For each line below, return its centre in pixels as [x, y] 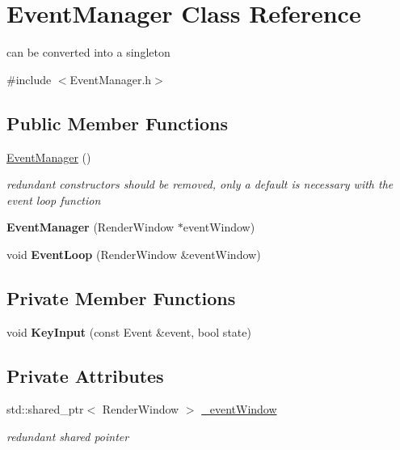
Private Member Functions [121, 297]
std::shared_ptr [45, 409]
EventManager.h [111, 79]
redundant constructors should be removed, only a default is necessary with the [200, 184]
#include [29, 79]
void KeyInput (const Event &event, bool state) [129, 331]
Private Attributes [85, 375]
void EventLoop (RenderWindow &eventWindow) [134, 254]
